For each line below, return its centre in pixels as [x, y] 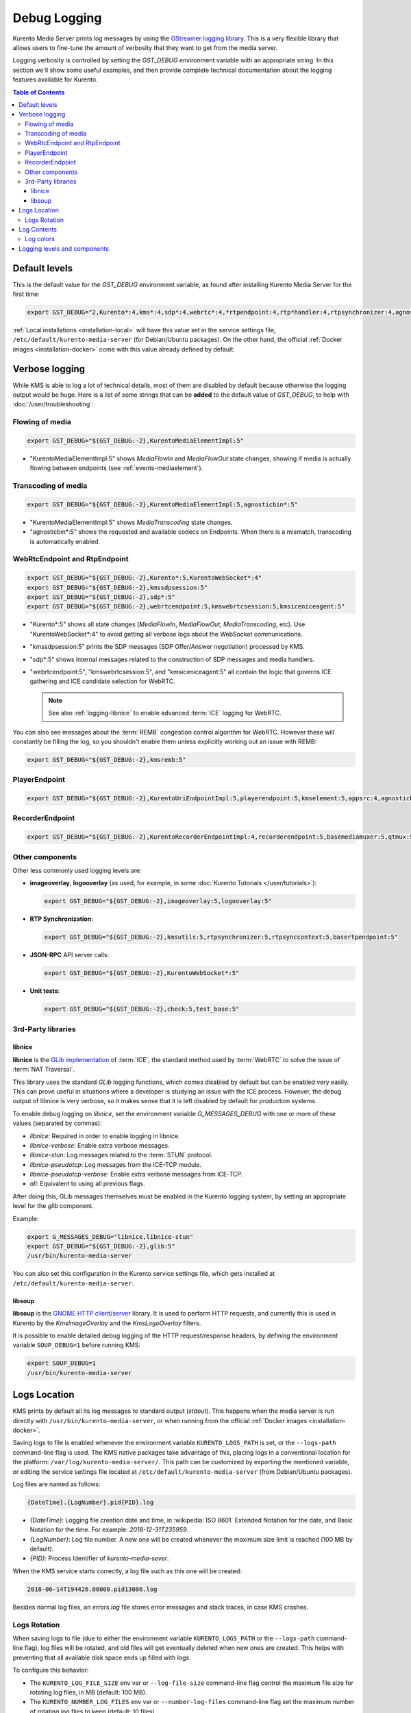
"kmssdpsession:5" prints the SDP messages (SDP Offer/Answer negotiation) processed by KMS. [167, 647]
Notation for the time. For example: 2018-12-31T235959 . [109, 1530]
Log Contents [38, 229]
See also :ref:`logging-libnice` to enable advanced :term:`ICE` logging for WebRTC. [165, 713]
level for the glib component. [53, 1206]
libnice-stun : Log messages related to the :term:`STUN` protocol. [121, 1155]
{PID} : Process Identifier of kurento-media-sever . [99, 1558]
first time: [26, 294]
